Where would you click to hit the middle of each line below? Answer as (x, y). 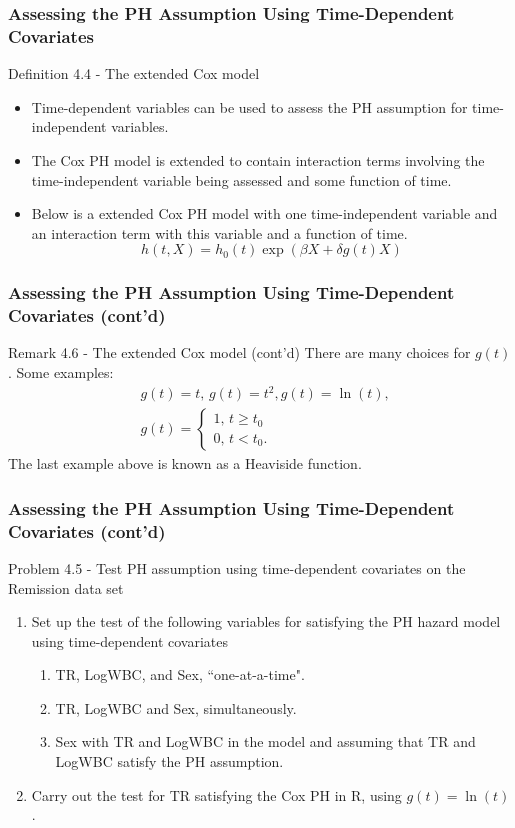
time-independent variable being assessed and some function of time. (241, 179)
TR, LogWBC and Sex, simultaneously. (176, 707)
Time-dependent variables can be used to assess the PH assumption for (249, 106)
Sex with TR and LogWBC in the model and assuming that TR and (265, 741)
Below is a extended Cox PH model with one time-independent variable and (264, 213)
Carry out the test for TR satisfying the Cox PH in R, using (216, 794)
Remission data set (66, 587)
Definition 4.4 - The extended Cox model (134, 73)
